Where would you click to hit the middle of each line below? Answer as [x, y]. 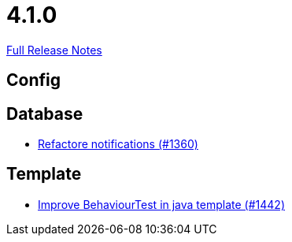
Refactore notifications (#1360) [118, 144]
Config [33, 80]
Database [45, 114]
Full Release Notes [54, 50]
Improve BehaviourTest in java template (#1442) [162, 204]
